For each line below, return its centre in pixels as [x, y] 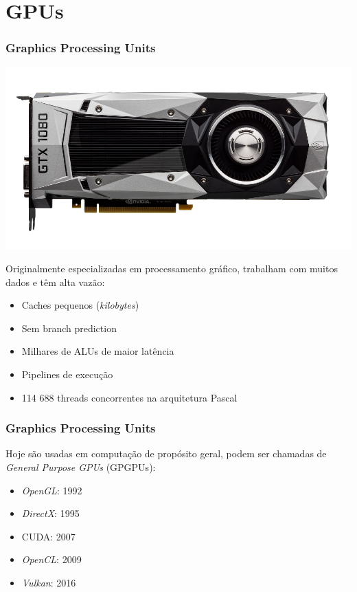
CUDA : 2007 [48, 536]
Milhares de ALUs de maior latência [98, 351]
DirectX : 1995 [50, 513]
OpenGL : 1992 [52, 490]
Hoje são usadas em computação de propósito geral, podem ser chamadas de [166, 453]
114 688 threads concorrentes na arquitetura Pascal [129, 397]
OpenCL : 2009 [51, 559]
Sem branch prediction [69, 328]
